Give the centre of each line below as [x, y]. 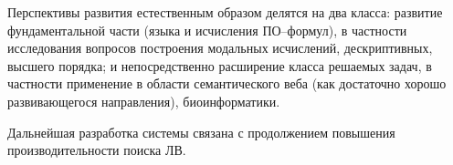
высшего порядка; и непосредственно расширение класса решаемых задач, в [220, 65]
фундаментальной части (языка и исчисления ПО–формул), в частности [207, 30]
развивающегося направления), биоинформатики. [144, 101]
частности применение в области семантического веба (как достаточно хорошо [227, 83]
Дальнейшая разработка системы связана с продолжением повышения [201, 132]
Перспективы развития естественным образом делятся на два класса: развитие [225, 12]
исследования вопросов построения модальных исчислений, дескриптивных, [220, 48]
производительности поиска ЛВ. [97, 150]
